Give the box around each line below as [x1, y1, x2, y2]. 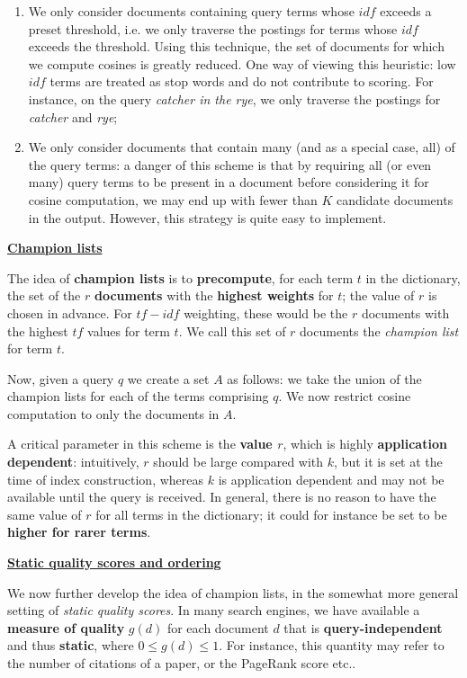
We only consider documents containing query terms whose [28, 2, 355, 20]
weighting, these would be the [184, 303, 348, 322]
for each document [166, 618, 269, 637]
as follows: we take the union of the [227, 369, 422, 388]
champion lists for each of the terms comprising [7, 387, 269, 406]
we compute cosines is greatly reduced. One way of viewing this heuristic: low [28, 54, 456, 73]
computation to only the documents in [7, 404, 220, 423]
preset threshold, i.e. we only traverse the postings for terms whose [28, 19, 398, 38]
